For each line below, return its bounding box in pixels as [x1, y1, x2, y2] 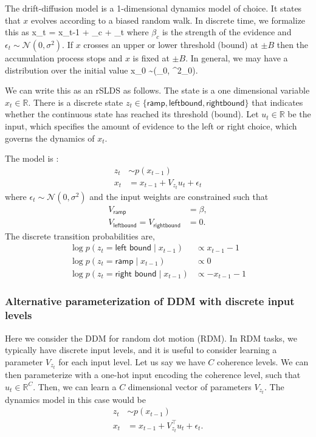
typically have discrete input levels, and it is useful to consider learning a [5, 343, 277, 356]
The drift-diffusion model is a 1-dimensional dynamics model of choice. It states [5, 2, 302, 14]
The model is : [5, 152, 59, 165]
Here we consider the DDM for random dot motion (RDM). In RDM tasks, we [5, 331, 298, 344]
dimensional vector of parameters [128, 380, 252, 393]
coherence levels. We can [217, 355, 309, 368]
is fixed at [132, 51, 170, 64]
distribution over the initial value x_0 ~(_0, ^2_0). [5, 63, 198, 76]
